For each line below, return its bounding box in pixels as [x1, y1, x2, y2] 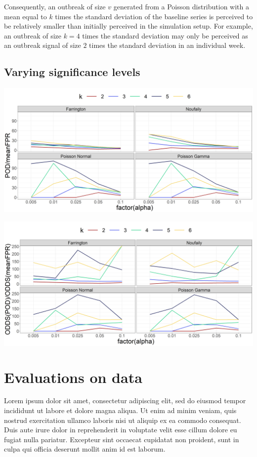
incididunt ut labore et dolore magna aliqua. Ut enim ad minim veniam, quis [4, 405, 237, 416]
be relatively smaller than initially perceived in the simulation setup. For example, [4, 21, 253, 31]
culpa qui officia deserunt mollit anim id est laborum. [4, 444, 166, 454]
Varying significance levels [4, 64, 140, 79]
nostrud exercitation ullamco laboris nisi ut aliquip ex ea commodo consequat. [4, 415, 241, 425]
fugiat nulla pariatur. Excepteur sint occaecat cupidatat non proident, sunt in [4, 434, 239, 444]
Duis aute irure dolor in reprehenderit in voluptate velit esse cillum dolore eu [4, 424, 237, 435]
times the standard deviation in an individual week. [89, 40, 246, 50]
